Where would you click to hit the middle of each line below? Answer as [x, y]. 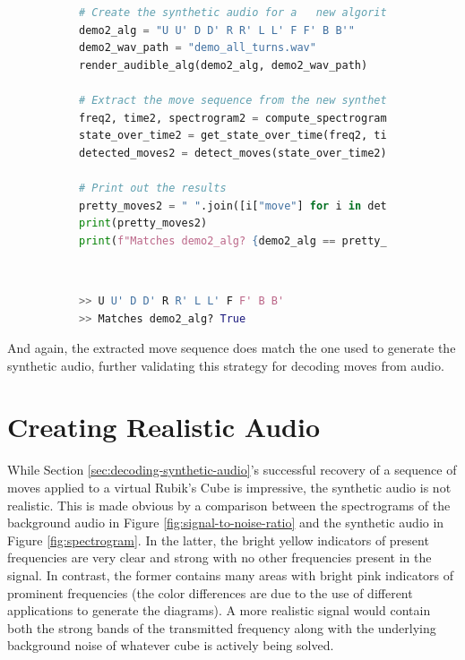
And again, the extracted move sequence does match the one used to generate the [232, 348]
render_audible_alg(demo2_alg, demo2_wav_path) [224, 65]
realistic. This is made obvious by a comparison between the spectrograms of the [229, 505]
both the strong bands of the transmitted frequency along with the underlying [222, 627]
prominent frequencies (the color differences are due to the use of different [210, 592]
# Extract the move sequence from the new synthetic [239, 100]
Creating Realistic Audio [164, 427]
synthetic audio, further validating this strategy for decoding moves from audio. [226, 365]
